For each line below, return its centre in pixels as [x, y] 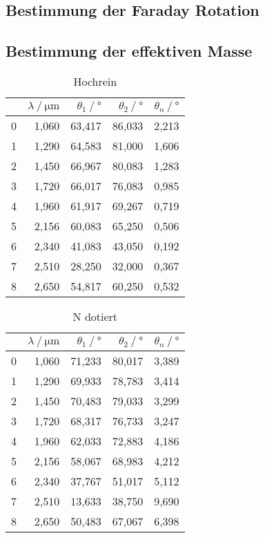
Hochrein [95, 81]
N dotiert [95, 316]
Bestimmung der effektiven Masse [129, 51]
